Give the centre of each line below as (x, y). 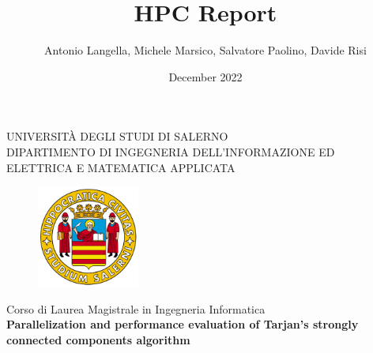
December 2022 (205, 76)
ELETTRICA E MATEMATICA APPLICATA (121, 167)
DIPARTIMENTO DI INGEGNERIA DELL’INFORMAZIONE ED (171, 151)
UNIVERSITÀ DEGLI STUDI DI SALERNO (117, 136)
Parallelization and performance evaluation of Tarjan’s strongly (183, 324)
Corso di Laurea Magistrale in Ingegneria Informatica (136, 308)
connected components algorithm (98, 340)
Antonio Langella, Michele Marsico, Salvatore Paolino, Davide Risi (205, 50)
